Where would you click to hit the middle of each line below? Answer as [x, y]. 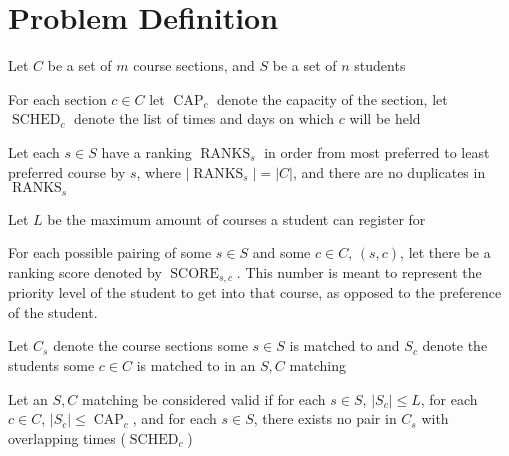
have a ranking [146, 151]
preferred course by [67, 171]
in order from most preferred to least [377, 151]
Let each [34, 151]
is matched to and [344, 345]
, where [158, 171]
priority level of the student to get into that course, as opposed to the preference [255, 292]
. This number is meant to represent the [359, 271]
